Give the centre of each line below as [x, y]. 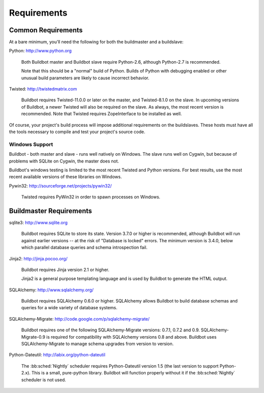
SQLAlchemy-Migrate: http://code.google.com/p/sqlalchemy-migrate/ [79, 319]
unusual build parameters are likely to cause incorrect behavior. [85, 78]
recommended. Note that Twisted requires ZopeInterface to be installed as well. [101, 114]
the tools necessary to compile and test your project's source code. [77, 132]
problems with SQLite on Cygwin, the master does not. [64, 161]
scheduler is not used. [44, 380]
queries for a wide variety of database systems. [69, 308]
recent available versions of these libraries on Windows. [66, 177]
